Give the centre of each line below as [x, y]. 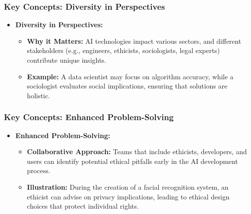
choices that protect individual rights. [83, 206]
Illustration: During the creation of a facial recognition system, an [128, 187]
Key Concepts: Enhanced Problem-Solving [89, 117]
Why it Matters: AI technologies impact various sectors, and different [134, 41]
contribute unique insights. [67, 60]
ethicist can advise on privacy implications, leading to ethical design [128, 196]
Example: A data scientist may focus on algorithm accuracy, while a [130, 76]
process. [39, 170]
